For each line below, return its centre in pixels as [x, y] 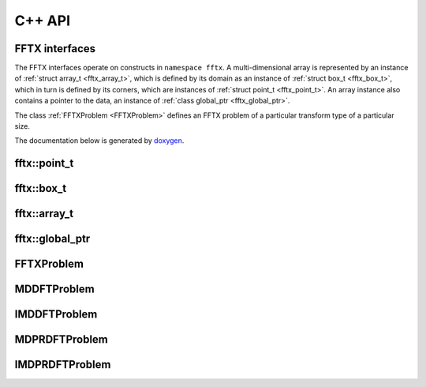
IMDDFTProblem [56, 315]
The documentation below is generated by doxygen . [99, 141]
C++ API [43, 21]
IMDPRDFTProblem [63, 364]
